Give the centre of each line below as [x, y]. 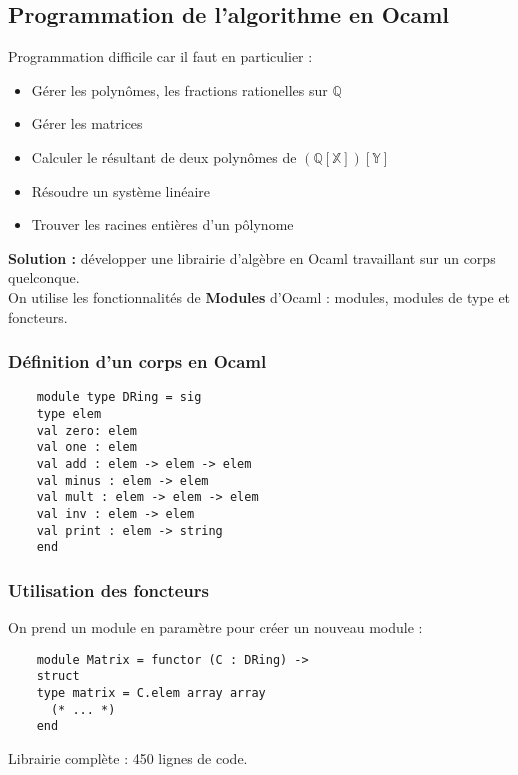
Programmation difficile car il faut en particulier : [160, 56]
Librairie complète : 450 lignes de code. [128, 758]
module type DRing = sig [119, 397]
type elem [69, 414]
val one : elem [86, 447]
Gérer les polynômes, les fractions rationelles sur [179, 89]
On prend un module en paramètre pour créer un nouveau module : [215, 627]
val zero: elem [86, 430]
